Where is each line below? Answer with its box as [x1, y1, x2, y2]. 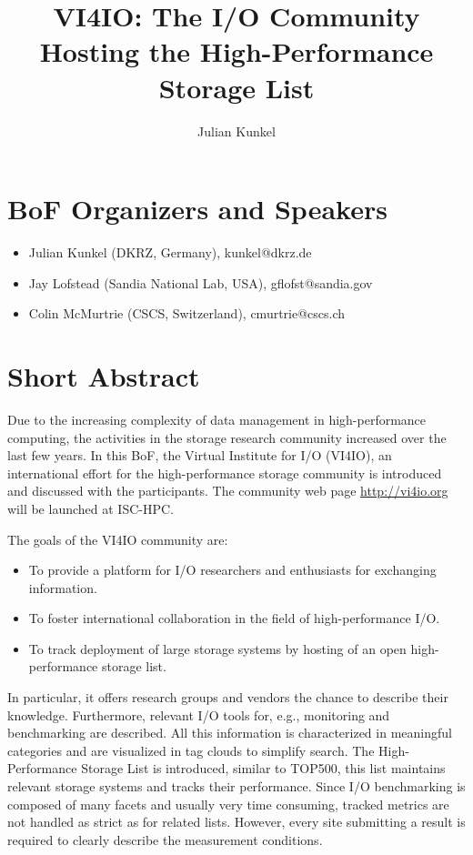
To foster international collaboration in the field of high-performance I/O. [28, 609, 440, 628]
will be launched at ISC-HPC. [7, 498, 174, 518]
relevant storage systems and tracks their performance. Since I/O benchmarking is [7, 777, 466, 796]
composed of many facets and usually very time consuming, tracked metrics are [7, 794, 449, 813]
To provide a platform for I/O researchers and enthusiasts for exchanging [28, 560, 437, 579]
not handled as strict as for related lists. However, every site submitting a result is [7, 812, 466, 831]
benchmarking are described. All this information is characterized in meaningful [7, 723, 452, 742]
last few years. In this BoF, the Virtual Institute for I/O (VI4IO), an [7, 446, 392, 465]
